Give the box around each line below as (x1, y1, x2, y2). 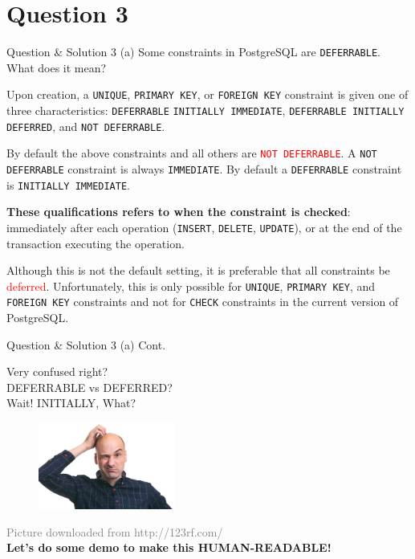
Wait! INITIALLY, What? (6, 394, 136, 411)
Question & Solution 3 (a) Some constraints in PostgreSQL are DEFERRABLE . (6, 43, 380, 60)
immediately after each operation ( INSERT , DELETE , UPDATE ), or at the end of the (6, 218, 402, 235)
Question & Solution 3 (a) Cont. (6, 336, 166, 353)
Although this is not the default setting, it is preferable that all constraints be (6, 262, 390, 279)
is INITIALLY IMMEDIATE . (6, 176, 131, 193)
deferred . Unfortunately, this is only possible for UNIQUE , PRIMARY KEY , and (6, 277, 376, 294)
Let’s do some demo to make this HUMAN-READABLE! (6, 539, 332, 556)
